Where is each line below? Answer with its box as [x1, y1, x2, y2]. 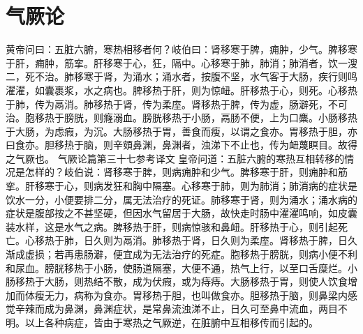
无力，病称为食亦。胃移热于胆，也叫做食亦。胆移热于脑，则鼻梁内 [44, 287, 348, 302]
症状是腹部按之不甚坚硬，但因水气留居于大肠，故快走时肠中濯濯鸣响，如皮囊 [6, 206, 357, 220]
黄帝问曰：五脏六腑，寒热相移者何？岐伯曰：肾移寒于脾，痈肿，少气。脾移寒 [6, 42, 357, 56]
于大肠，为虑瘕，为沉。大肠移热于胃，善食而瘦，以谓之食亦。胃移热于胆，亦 [6, 123, 357, 138]
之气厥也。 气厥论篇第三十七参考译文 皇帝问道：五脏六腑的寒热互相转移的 [6, 151, 345, 165]
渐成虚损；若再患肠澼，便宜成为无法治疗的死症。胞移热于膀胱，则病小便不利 [6, 247, 357, 261]
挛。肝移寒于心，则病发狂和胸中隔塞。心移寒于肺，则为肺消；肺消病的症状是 [6, 179, 357, 193]
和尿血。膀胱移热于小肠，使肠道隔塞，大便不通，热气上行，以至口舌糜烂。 [6, 260, 348, 275]
